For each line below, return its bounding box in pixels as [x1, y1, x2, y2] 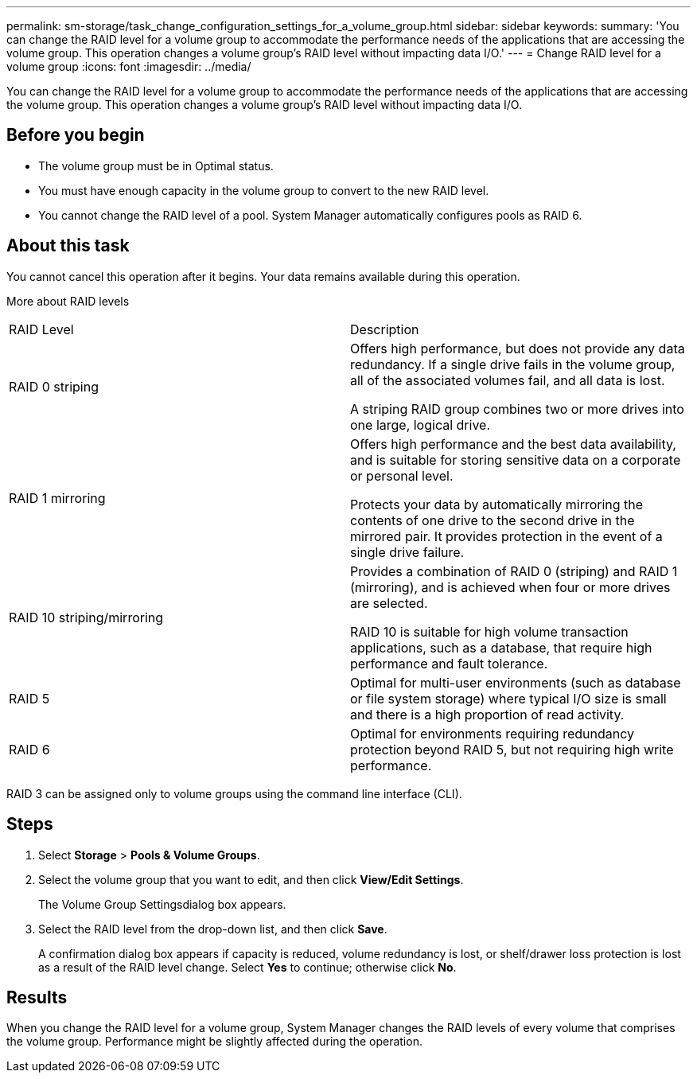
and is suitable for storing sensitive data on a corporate [350, 451, 681, 468]
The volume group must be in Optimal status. [38, 158, 274, 173]
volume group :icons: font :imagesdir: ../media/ [6, 60, 251, 73]
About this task [6, 236, 130, 256]
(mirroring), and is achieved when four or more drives [350, 578, 671, 595]
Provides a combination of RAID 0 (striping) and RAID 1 [350, 563, 678, 579]
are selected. [350, 594, 428, 611]
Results [6, 987, 68, 1007]
